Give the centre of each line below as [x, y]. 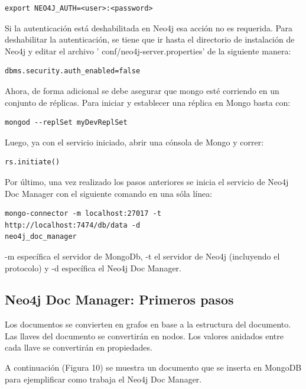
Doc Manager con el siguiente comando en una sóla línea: [109, 193]
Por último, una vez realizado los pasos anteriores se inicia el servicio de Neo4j [147, 181]
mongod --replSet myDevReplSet [66, 123]
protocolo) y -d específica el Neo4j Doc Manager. [93, 268]
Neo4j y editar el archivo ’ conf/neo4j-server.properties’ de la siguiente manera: [148, 51]
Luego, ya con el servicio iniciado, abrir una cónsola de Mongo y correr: [134, 142]
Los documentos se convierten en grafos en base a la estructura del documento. [148, 324]
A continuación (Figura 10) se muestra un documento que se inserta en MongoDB [153, 367]
